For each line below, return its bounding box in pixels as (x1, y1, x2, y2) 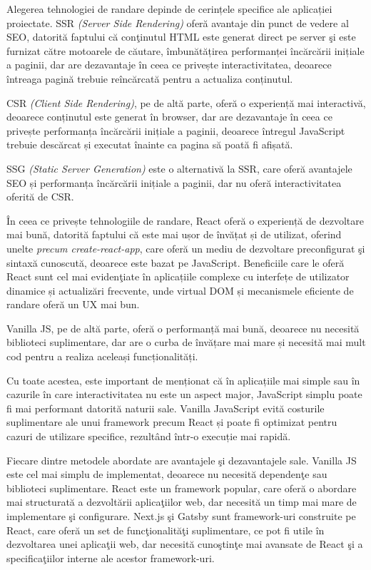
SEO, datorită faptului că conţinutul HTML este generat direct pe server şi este (6, 29, 356, 44)
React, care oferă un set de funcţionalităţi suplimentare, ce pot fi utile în (6, 522, 325, 537)
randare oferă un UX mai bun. (6, 297, 140, 312)
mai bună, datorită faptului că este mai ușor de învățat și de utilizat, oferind (6, 227, 342, 242)
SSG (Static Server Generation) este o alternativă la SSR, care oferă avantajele (6, 161, 352, 175)
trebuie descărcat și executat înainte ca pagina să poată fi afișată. (6, 137, 293, 152)
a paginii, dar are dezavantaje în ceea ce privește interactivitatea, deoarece (6, 57, 332, 72)
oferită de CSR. (6, 189, 74, 204)
